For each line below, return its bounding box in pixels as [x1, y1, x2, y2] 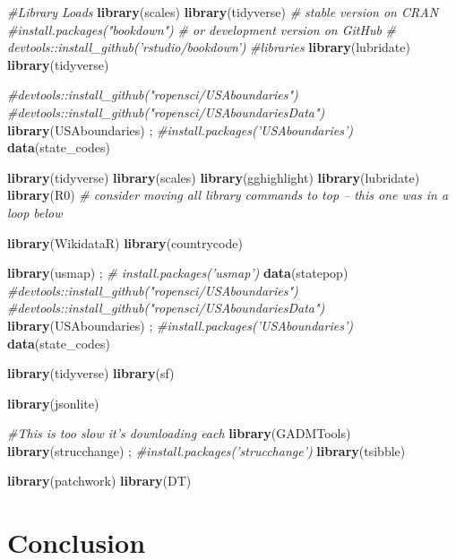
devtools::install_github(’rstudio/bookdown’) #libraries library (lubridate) [7, 38, 410, 56]
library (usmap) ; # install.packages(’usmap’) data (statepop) [7, 263, 348, 282]
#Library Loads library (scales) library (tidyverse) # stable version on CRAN [7, 3, 439, 21]
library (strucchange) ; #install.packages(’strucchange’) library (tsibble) [7, 441, 406, 460]
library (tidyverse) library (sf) [7, 364, 175, 383]
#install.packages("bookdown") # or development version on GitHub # [7, 20, 396, 39]
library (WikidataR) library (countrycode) [7, 233, 243, 252]
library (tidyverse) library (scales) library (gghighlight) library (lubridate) [7, 168, 420, 186]
